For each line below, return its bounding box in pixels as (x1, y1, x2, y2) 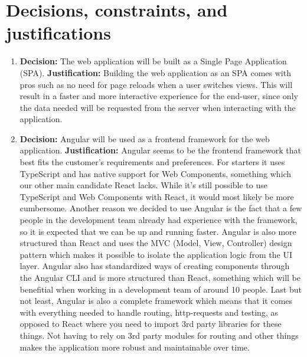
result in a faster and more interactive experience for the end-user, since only (19, 90, 298, 102)
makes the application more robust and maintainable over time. (19, 340, 250, 353)
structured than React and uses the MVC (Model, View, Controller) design (19, 237, 292, 249)
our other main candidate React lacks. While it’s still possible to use (19, 179, 267, 191)
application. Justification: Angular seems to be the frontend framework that (19, 144, 301, 156)
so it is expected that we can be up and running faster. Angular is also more (19, 225, 296, 237)
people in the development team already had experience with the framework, (19, 214, 298, 226)
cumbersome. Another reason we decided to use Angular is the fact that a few (19, 202, 302, 214)
